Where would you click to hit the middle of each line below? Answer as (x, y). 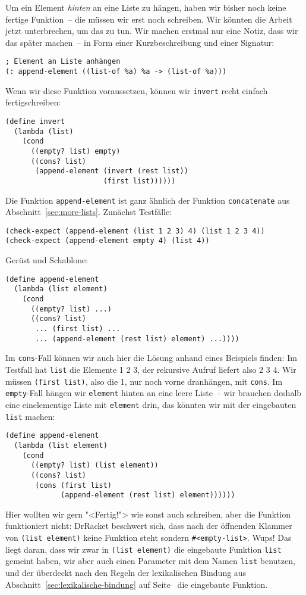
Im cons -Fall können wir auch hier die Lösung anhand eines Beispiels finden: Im (151, 358)
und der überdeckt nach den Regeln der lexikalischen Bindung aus (126, 572)
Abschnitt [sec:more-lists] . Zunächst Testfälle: (89, 212)
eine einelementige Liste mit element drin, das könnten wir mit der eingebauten (151, 404)
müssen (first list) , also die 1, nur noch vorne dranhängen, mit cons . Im (144, 381)
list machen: (30, 416)
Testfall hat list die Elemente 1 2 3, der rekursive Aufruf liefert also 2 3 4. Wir (151, 369)
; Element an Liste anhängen (63, 62)
